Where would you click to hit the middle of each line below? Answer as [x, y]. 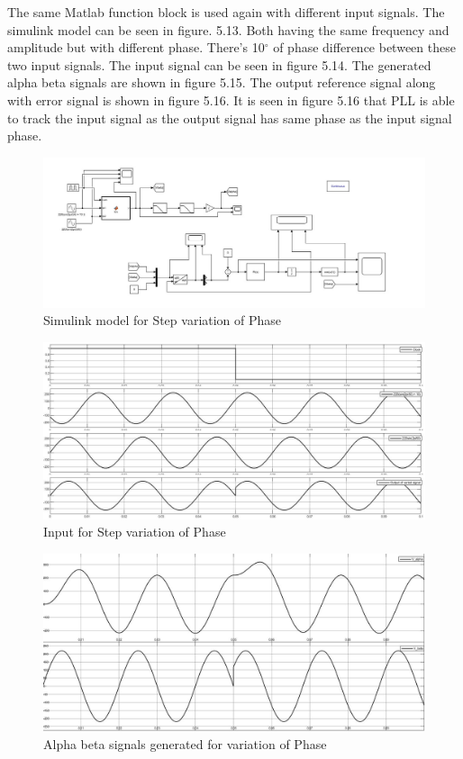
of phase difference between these [364, 47]
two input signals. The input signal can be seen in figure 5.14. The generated [219, 64]
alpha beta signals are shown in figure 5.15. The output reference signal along [222, 82]
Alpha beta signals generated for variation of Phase [185, 743]
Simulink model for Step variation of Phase [163, 320]
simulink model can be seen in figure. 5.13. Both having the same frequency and [228, 29]
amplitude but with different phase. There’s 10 [136, 47]
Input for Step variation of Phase [135, 532]
